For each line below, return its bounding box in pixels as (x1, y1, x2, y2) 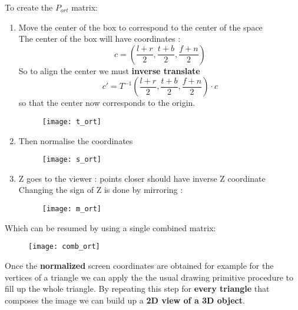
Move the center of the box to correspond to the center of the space (18, 21, 263, 33)
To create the (5, 1, 53, 13)
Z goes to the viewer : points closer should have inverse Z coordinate (18, 172, 266, 184)
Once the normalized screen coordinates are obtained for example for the (5, 259, 274, 271)
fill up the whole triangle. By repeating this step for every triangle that (5, 282, 270, 295)
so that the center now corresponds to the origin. (18, 96, 196, 109)
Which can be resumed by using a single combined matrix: (5, 221, 216, 234)
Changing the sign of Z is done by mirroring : (18, 184, 183, 196)
